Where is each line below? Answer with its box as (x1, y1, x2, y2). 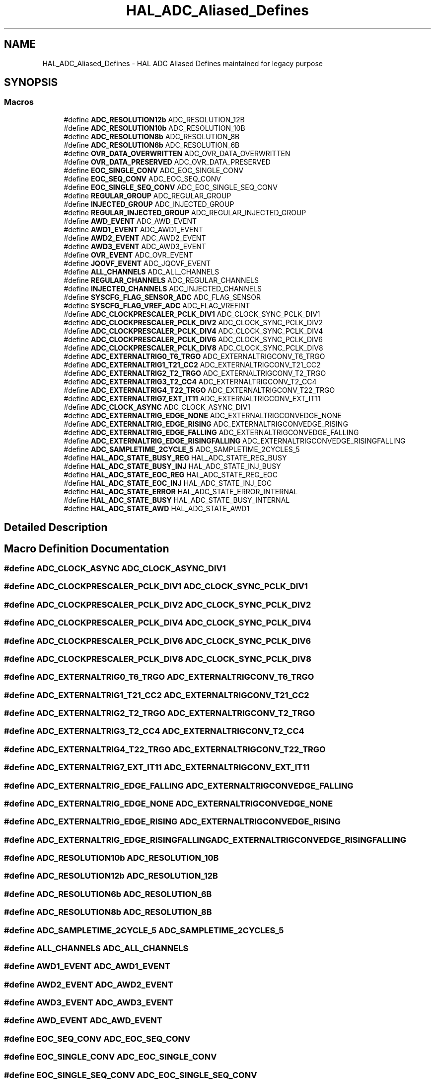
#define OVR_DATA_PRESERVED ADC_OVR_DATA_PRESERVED (64, 157, 271, 166)
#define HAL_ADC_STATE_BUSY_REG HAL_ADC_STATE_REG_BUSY (64, 453, 287, 462)
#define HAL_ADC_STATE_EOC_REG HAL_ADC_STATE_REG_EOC (64, 470, 278, 479)
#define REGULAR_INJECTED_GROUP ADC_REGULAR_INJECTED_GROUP (64, 208, 306, 217)
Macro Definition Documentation (4, 542, 169, 555)
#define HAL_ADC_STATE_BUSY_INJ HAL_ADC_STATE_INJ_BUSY (64, 461, 281, 470)
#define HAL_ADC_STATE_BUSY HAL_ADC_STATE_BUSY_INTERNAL (64, 495, 290, 504)
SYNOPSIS (4, 76, 58, 89)
